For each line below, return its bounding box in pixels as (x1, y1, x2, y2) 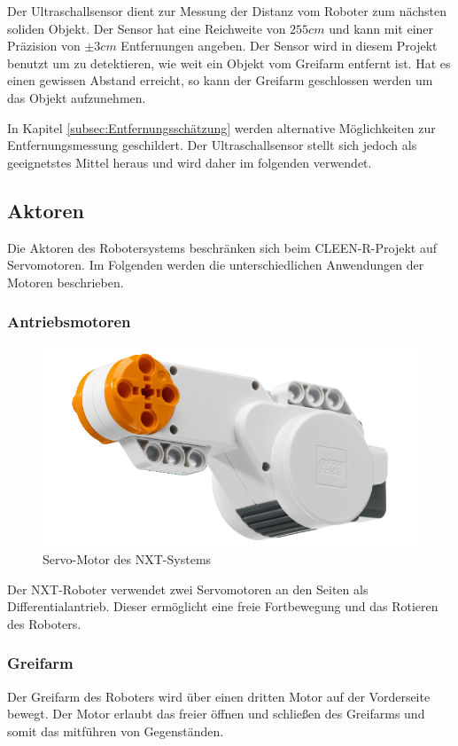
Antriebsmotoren (7, 310, 131, 333)
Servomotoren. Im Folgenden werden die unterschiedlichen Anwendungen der (7, 255, 424, 274)
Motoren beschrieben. (7, 272, 124, 291)
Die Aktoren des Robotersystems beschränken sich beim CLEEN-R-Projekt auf (7, 238, 437, 256)
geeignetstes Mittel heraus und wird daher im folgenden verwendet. (7, 153, 372, 171)
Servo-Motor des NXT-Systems (43, 550, 212, 569)
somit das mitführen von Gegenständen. (7, 721, 224, 740)
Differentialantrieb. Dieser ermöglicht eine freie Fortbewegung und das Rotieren (7, 597, 439, 616)
